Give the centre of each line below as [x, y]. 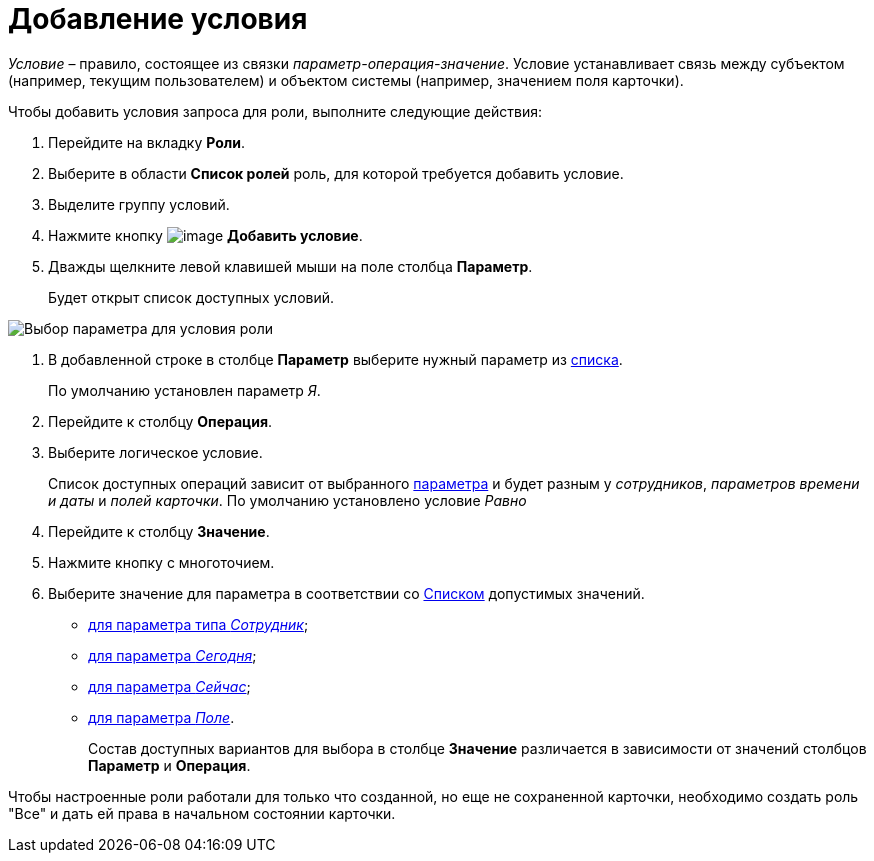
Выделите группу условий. [139, 204]
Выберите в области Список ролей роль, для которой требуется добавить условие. [336, 173]
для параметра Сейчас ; [169, 686]
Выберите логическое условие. [155, 452]
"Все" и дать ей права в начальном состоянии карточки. [202, 813]
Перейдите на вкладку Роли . [147, 142]
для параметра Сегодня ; [172, 655]
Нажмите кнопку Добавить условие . [205, 235]
